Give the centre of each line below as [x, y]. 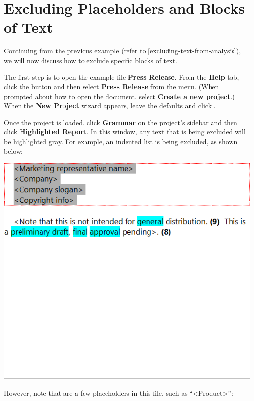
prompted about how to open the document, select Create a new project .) [119, 96]
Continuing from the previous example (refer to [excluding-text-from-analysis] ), [123, 51]
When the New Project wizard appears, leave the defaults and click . [110, 106]
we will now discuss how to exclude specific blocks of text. [91, 60]
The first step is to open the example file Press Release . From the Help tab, [122, 77]
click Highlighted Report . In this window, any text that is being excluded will [125, 132]
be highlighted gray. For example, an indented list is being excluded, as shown [121, 141]
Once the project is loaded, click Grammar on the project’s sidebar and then [121, 122]
